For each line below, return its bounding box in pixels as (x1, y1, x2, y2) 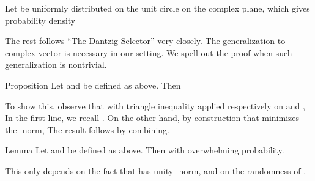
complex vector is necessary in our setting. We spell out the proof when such (5, 46, 292, 59)
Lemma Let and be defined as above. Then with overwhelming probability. (5, 144, 284, 157)
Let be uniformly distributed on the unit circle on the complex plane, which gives (5, 2, 310, 14)
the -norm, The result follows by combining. (5, 123, 169, 136)
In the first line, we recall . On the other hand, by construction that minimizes (5, 111, 300, 124)
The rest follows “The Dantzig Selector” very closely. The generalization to (5, 34, 286, 47)
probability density (5, 13, 76, 26)
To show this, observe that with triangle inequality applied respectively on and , (5, 99, 305, 112)
